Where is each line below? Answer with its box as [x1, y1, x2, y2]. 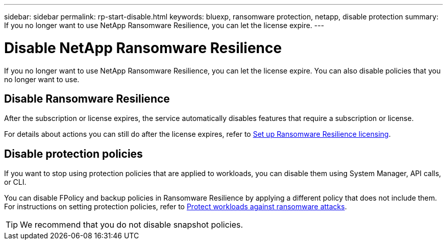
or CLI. [4, 178, 27, 187]
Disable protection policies [4, 147, 143, 160]
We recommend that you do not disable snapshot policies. [20, 219, 243, 230]
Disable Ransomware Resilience [4, 92, 170, 105]
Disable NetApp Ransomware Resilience [4, 39, 282, 57]
